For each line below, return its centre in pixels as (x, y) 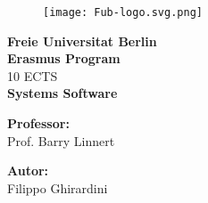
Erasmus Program (64, 58)
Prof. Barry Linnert (61, 140)
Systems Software (62, 93)
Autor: (28, 171)
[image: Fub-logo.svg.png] (123, 12)
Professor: (38, 123)
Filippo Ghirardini (58, 187)
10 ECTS (33, 75)
